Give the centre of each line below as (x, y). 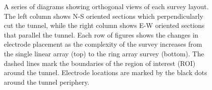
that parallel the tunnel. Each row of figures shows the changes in (101, 34)
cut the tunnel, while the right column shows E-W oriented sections (104, 25)
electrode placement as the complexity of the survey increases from (103, 44)
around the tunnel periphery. (47, 82)
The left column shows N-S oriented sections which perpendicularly (104, 16)
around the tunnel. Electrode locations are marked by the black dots (106, 72)
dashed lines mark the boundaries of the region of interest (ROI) (100, 63)
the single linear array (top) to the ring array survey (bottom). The (104, 53)
